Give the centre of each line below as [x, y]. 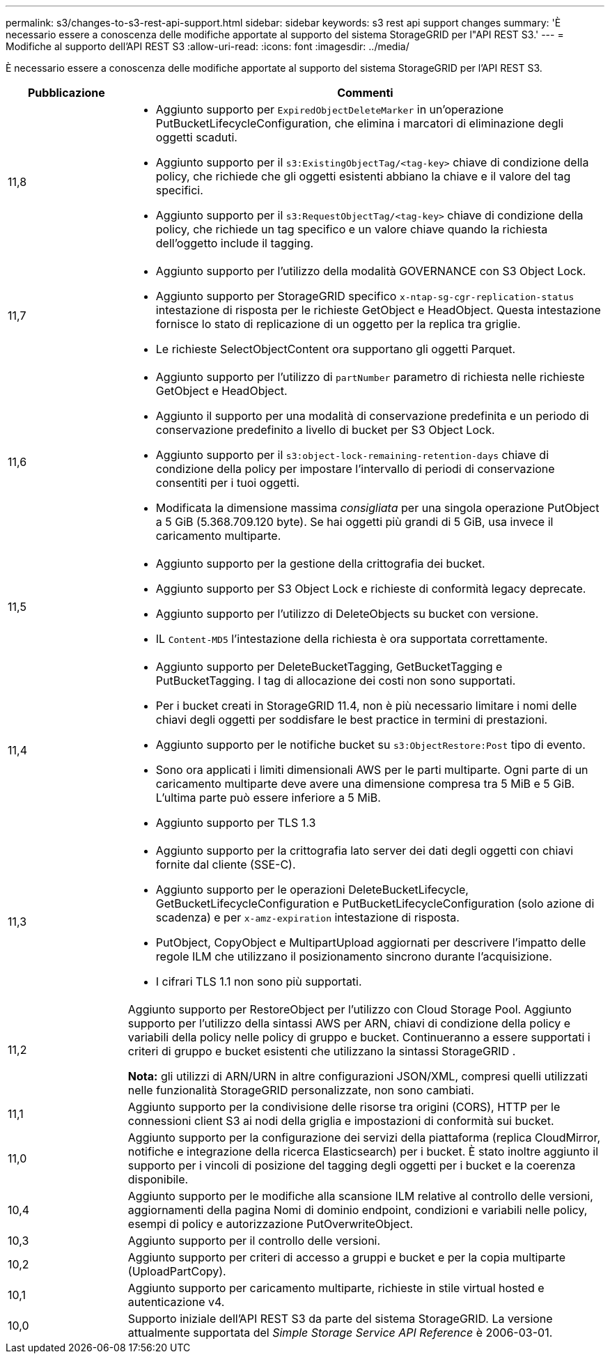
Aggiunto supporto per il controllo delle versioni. [254, 1241]
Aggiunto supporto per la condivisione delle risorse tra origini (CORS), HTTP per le [344, 1107]
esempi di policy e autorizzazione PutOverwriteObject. [271, 1224]
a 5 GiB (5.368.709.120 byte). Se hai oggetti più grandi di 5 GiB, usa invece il [354, 522]
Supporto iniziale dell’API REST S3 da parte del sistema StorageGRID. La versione [340, 1319]
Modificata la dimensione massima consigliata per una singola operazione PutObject [377, 508]
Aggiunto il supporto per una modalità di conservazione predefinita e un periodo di [372, 416]
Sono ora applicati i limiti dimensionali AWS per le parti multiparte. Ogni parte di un [372, 770]
